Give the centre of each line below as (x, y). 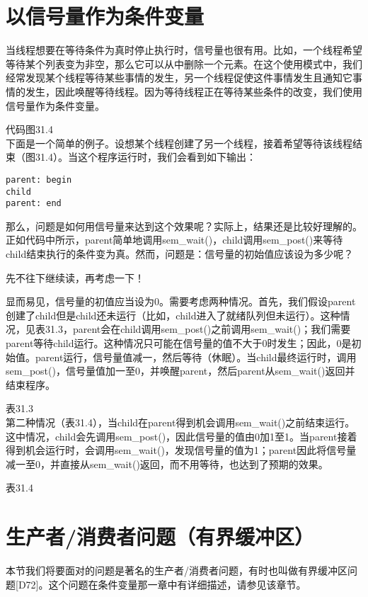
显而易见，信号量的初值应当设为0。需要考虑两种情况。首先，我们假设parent (181, 301)
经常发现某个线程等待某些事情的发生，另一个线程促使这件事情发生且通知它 (179, 78)
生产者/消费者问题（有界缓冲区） (160, 536)
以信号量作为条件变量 (105, 16)
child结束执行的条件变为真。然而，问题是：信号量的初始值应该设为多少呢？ (180, 254)
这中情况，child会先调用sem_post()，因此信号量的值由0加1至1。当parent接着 (182, 436)
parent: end (34, 204)
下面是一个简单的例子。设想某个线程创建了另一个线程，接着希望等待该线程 (179, 143)
